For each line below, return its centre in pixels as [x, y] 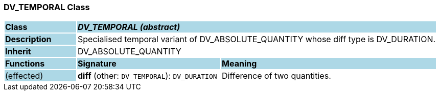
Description [28, 39]
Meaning [239, 64]
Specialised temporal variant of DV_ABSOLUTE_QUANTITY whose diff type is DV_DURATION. [257, 39]
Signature [97, 64]
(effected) [24, 76]
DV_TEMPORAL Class [47, 7]
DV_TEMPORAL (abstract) [129, 27]
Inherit [18, 52]
